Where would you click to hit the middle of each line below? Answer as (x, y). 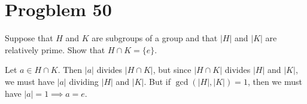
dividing (84, 81)
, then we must (275, 81)
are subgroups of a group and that (155, 38)
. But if (157, 81)
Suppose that (29, 38)
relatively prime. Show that (55, 49)
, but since (172, 70)
